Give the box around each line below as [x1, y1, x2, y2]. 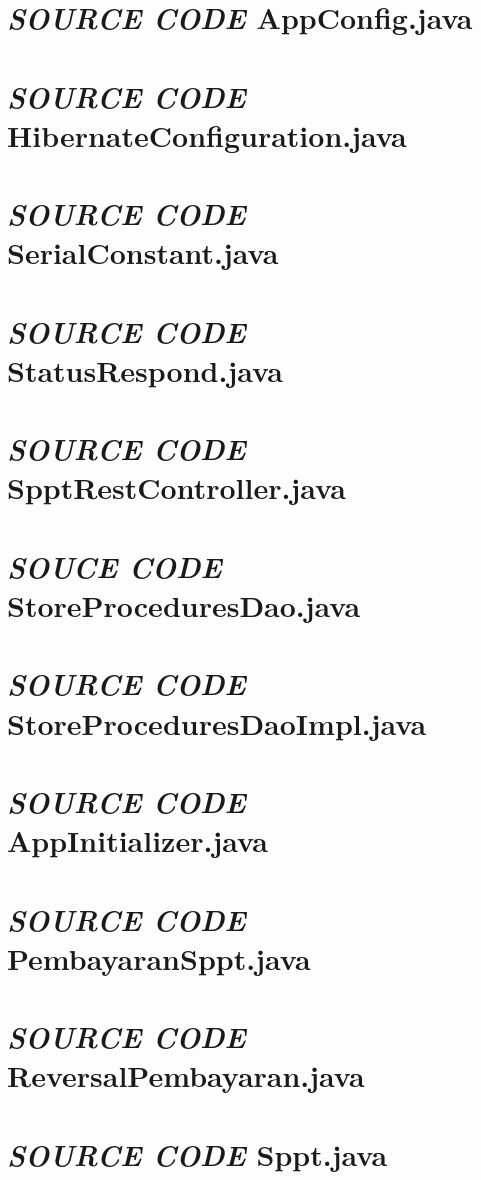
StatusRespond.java [7, 349, 283, 390]
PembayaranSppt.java [7, 937, 311, 978]
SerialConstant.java [7, 232, 279, 273]
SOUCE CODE [7, 545, 222, 587]
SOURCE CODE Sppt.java [7, 1133, 388, 1175]
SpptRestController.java [7, 467, 346, 508]
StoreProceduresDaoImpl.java [7, 702, 427, 743]
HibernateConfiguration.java [7, 114, 407, 155]
